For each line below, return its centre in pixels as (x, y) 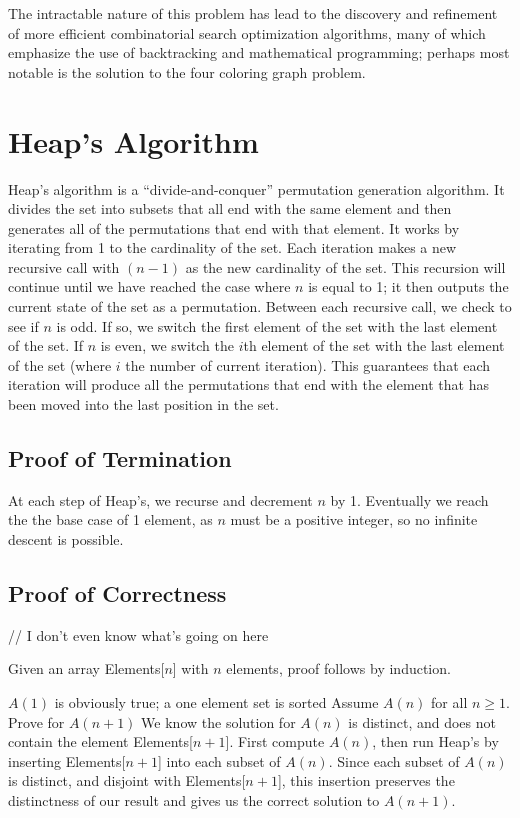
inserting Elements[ (67, 760)
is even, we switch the (167, 345)
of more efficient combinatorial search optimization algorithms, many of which (247, 32)
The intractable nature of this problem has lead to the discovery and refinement (253, 13)
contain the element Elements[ (100, 741)
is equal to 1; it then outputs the (408, 286)
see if (23, 325)
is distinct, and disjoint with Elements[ (127, 780)
